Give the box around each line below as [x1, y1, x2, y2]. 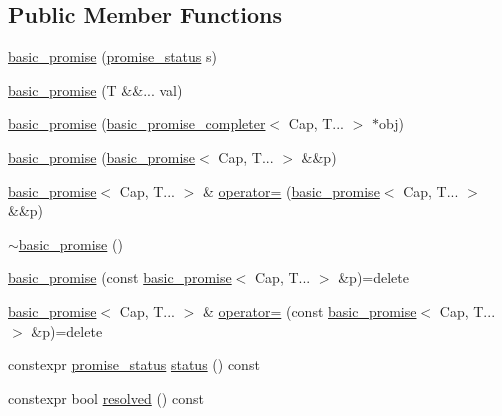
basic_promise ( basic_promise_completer [8, 113, 266, 134]
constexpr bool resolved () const [8, 387, 204, 408]
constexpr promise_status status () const [8, 354, 260, 375]
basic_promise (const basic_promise [8, 267, 232, 288]
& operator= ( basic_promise [203, 180, 380, 201]
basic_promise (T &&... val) [8, 79, 183, 100]
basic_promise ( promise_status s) [8, 46, 217, 67]
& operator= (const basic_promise [203, 300, 417, 321]
